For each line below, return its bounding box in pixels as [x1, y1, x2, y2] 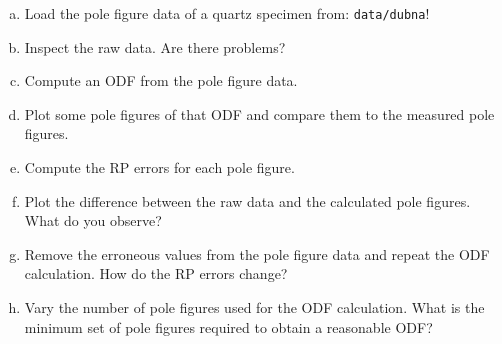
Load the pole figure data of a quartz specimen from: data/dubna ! [24, 3, 430, 23]
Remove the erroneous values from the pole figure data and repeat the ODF [24, 243, 490, 264]
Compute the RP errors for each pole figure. [24, 157, 295, 178]
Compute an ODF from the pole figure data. [24, 70, 298, 91]
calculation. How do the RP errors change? [24, 263, 288, 284]
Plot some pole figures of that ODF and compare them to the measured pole [24, 103, 495, 124]
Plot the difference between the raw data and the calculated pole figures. [24, 190, 471, 211]
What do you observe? [24, 210, 162, 231]
